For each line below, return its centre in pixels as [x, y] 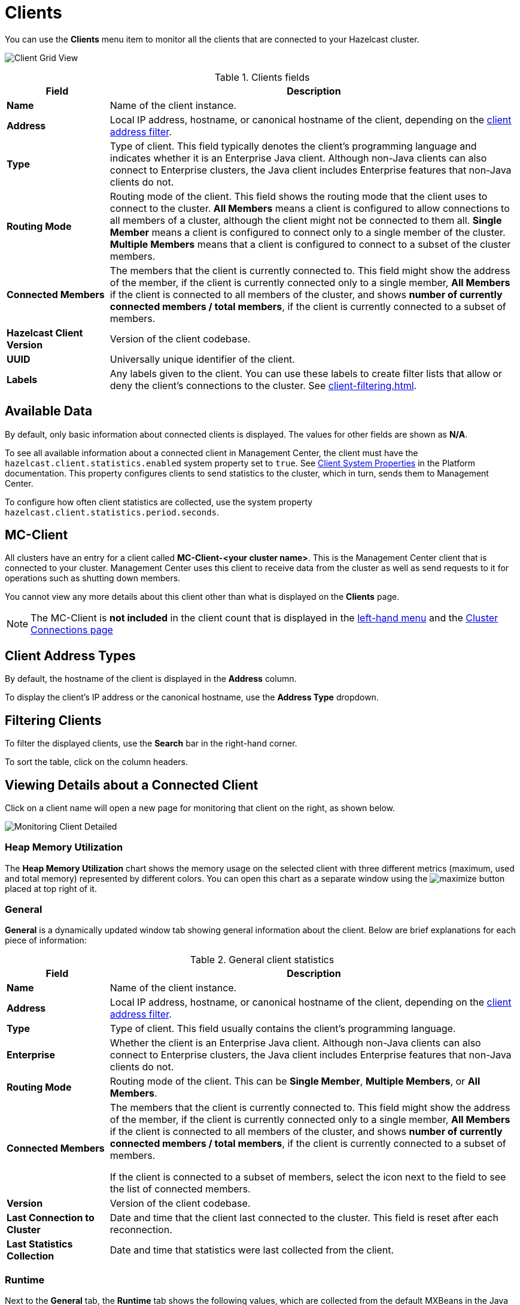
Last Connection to [51, 1218]
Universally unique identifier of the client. [202, 359]
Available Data [49, 411]
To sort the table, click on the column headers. [96, 762]
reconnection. [141, 1230]
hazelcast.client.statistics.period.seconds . [112, 512]
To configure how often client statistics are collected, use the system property [159, 502]
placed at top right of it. [51, 888]
